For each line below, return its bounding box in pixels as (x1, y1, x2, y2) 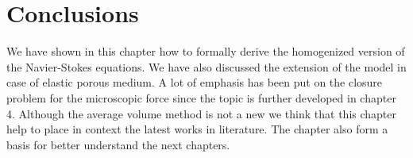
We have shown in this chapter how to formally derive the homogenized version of (6, 43, 405, 60)
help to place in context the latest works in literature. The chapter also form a (6, 121, 388, 137)
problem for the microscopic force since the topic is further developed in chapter (6, 89, 396, 106)
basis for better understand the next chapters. (6, 136, 230, 152)
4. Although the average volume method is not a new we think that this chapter (6, 105, 396, 121)
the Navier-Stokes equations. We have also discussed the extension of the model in (6, 58, 407, 75)
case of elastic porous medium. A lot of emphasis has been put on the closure (6, 74, 383, 91)
